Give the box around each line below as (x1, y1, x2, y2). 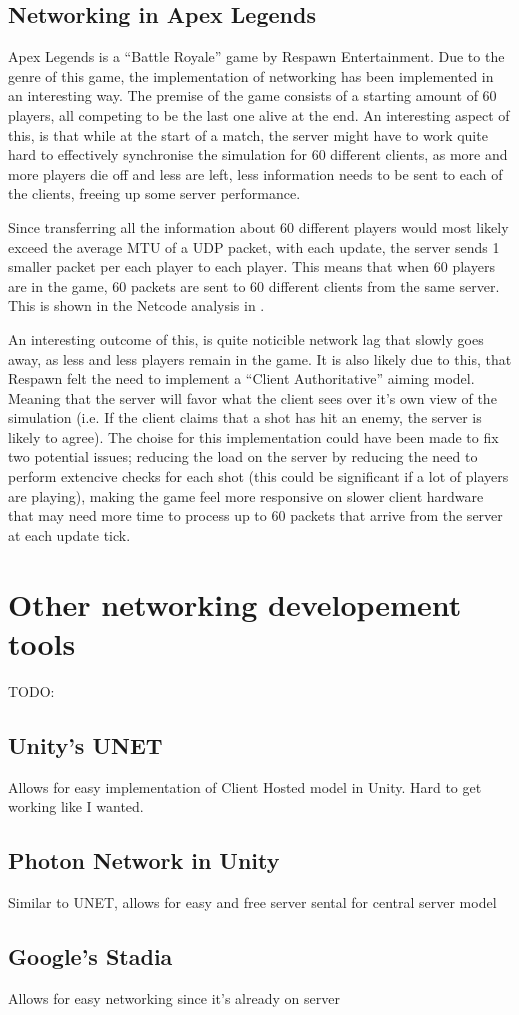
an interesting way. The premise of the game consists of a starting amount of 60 (8, 85, 497, 106)
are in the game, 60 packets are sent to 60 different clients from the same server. (8, 275, 500, 296)
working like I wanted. (8, 796, 144, 817)
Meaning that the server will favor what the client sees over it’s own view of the (8, 387, 497, 408)
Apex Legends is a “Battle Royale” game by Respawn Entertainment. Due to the (8, 46, 505, 67)
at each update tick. (8, 524, 131, 545)
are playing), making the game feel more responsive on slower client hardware (8, 485, 484, 506)
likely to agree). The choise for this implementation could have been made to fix (8, 426, 499, 447)
